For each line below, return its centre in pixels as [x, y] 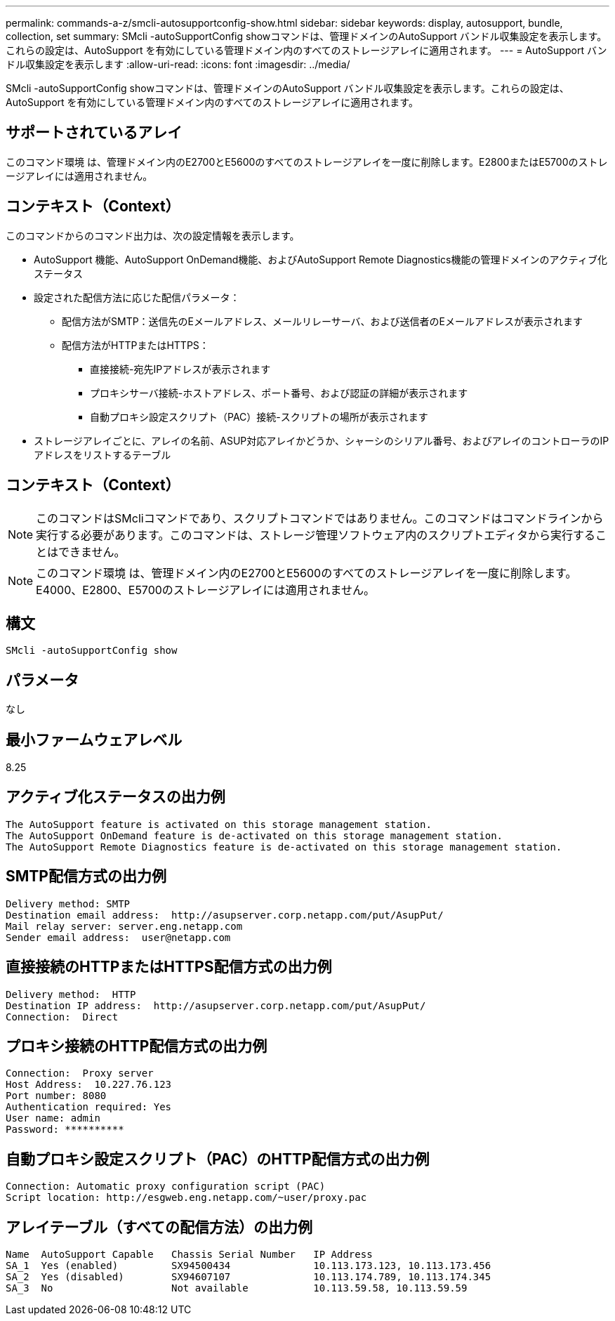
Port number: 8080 [56, 1096]
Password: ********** [65, 1130]
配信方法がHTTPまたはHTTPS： [135, 345]
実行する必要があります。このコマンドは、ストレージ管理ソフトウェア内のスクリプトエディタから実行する [316, 535]
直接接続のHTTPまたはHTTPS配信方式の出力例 [169, 967]
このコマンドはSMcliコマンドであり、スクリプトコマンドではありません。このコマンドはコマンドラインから [320, 518]
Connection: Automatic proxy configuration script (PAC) [166, 1187]
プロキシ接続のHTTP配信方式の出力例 [137, 1046]
